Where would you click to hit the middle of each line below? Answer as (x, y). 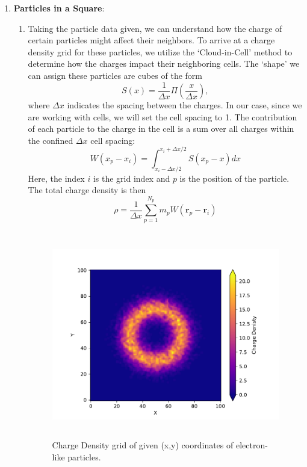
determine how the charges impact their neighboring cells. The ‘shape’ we (164, 63)
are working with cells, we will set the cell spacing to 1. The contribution (163, 116)
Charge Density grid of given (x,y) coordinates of (143, 445)
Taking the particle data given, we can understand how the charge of (155, 28)
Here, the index (56, 178)
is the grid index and (132, 178)
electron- (252, 445)
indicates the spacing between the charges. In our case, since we (185, 105)
